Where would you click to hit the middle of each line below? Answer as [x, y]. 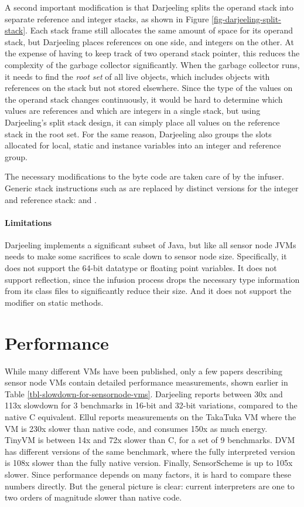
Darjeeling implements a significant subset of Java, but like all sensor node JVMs [151, 244]
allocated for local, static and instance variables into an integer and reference [143, 145]
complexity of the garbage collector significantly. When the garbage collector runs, [152, 64]
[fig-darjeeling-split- [246, 18]
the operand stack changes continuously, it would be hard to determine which [144, 99]
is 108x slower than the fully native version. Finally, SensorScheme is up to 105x [149, 463]
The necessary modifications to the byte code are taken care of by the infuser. [144, 176]
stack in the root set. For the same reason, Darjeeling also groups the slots [138, 133]
